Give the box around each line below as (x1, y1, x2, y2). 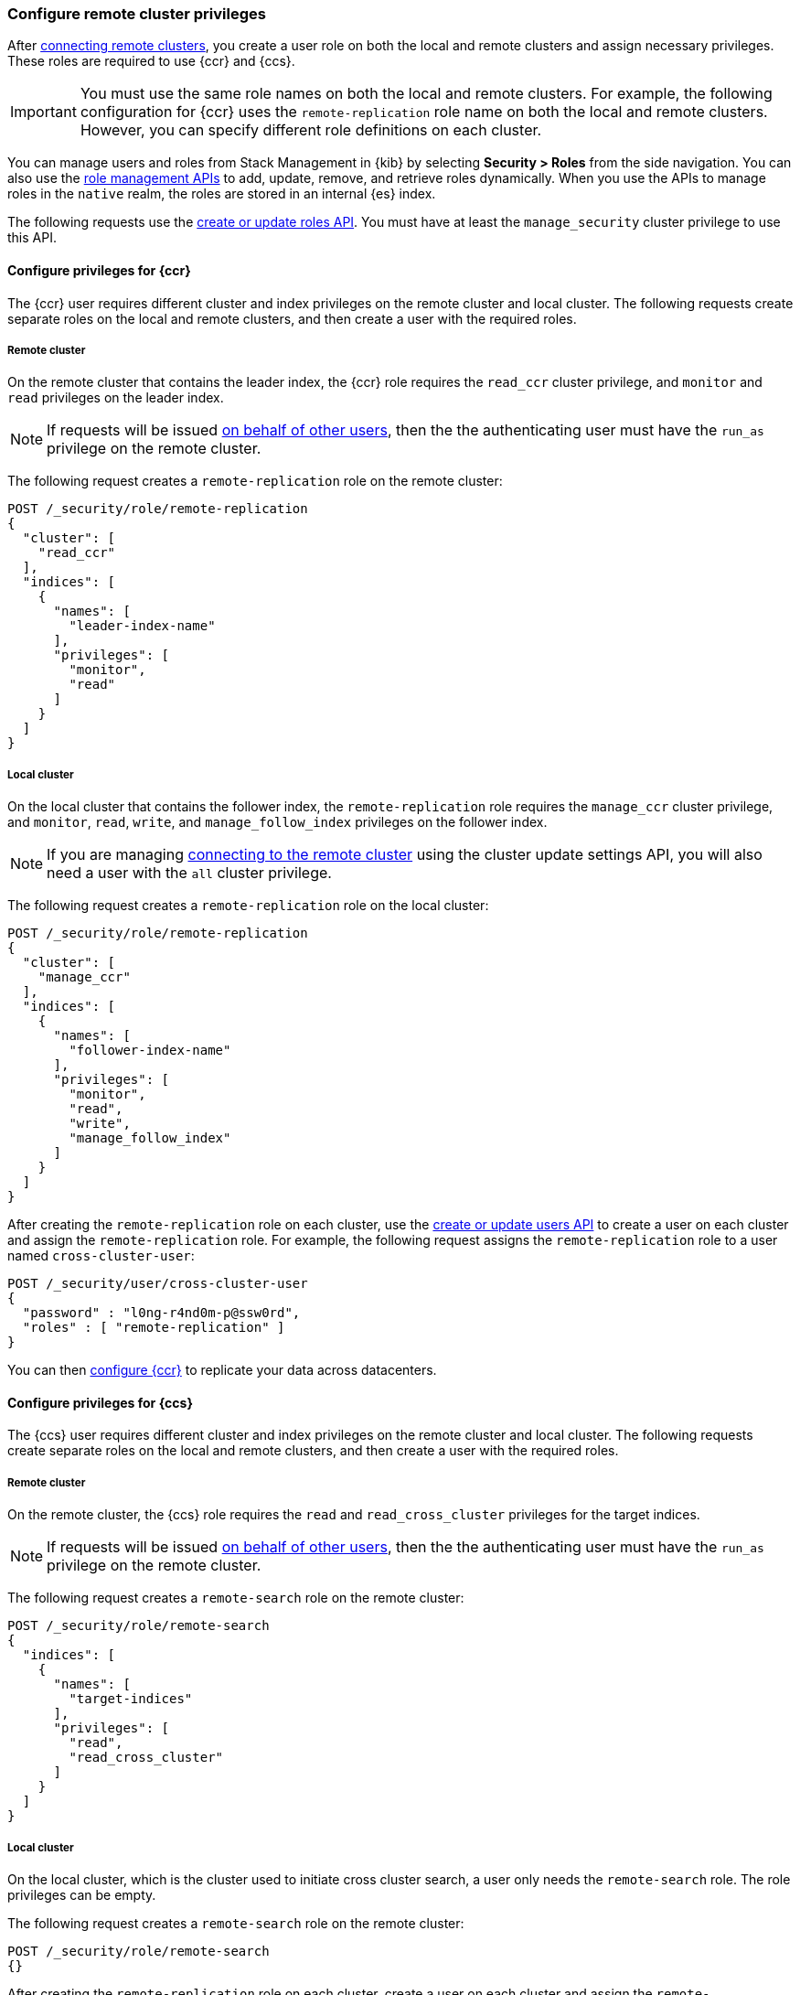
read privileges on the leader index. (7, 390, 224, 406)
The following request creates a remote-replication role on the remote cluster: (7, 473, 503, 489)
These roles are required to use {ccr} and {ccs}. (7, 53, 295, 70)
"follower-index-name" (69, 1043, 231, 1058)
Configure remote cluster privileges (7, 5, 266, 23)
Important (10, 102, 77, 122)
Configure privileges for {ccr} (7, 262, 191, 278)
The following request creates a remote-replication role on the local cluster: (7, 897, 489, 914)
